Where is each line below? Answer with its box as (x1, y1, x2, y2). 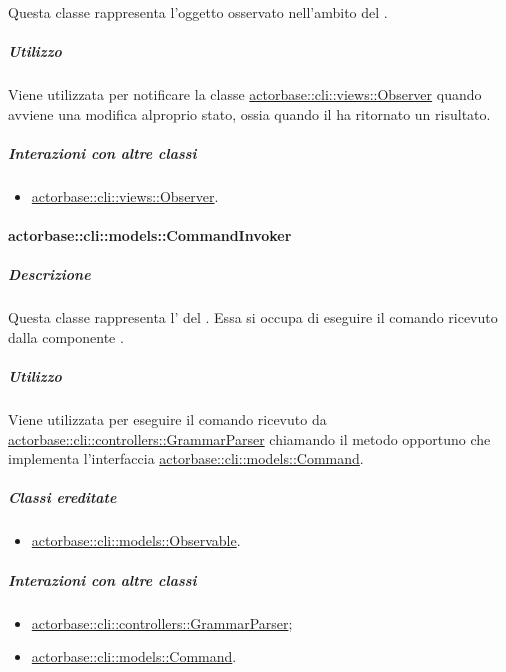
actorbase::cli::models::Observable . (31, 530, 241, 551)
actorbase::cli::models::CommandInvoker (8, 225, 292, 246)
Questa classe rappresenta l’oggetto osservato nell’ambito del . (8, 2, 388, 22)
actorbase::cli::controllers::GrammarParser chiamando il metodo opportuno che (8, 428, 491, 449)
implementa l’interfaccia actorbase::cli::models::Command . (8, 448, 364, 469)
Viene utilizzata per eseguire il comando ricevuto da (8, 409, 327, 429)
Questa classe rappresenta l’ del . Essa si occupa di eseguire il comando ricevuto (8, 307, 498, 328)
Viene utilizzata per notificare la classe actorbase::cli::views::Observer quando (8, 84, 482, 105)
